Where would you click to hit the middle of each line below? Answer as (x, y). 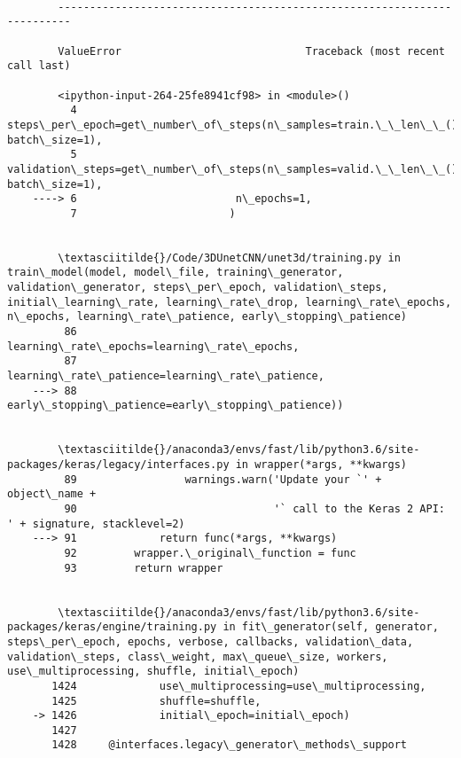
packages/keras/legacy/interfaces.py (118, 465)
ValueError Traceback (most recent (251, 51)
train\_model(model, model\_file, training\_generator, (176, 273)
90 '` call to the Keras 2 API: (254, 508)
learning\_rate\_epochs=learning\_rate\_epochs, (153, 346)
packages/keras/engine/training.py (112, 627)
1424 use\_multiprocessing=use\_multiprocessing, (239, 686)
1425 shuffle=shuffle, (156, 701)
